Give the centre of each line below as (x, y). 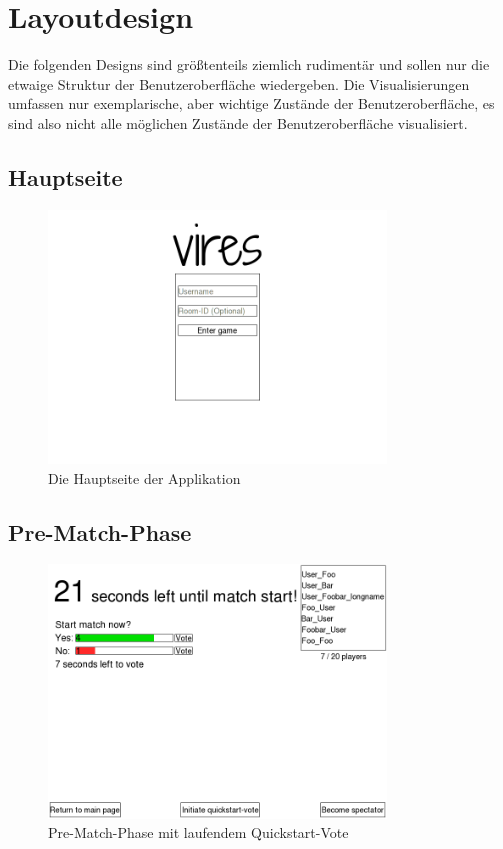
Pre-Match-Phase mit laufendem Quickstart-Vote (198, 832)
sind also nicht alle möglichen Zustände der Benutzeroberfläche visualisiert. (238, 122)
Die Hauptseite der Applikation (144, 477)
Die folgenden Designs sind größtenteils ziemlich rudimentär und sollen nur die (249, 64)
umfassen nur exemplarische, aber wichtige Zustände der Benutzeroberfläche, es (251, 103)
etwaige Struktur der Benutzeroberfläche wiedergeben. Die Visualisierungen (239, 83)
